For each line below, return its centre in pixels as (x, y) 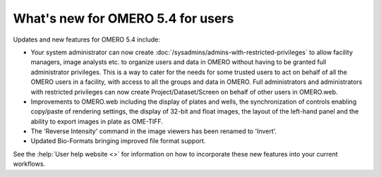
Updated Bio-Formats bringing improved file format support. (118, 141)
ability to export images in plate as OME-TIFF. (97, 121)
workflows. (29, 164)
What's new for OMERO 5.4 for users (123, 18)
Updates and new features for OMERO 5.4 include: (86, 39)
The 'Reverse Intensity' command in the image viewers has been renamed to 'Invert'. (154, 131)
